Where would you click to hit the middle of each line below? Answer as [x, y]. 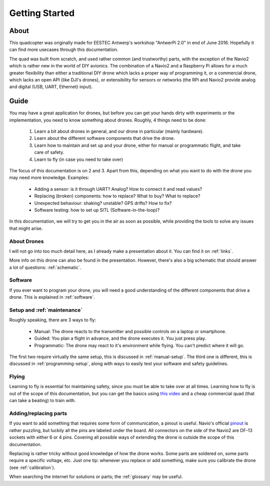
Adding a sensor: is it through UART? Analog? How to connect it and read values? [118, 189]
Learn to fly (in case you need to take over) [79, 159]
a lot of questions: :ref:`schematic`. [45, 267]
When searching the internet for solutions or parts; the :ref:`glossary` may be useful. [96, 477]
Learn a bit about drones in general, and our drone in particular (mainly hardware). [119, 131]
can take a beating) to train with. [42, 401]
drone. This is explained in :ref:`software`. [52, 297]
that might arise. [26, 228]
